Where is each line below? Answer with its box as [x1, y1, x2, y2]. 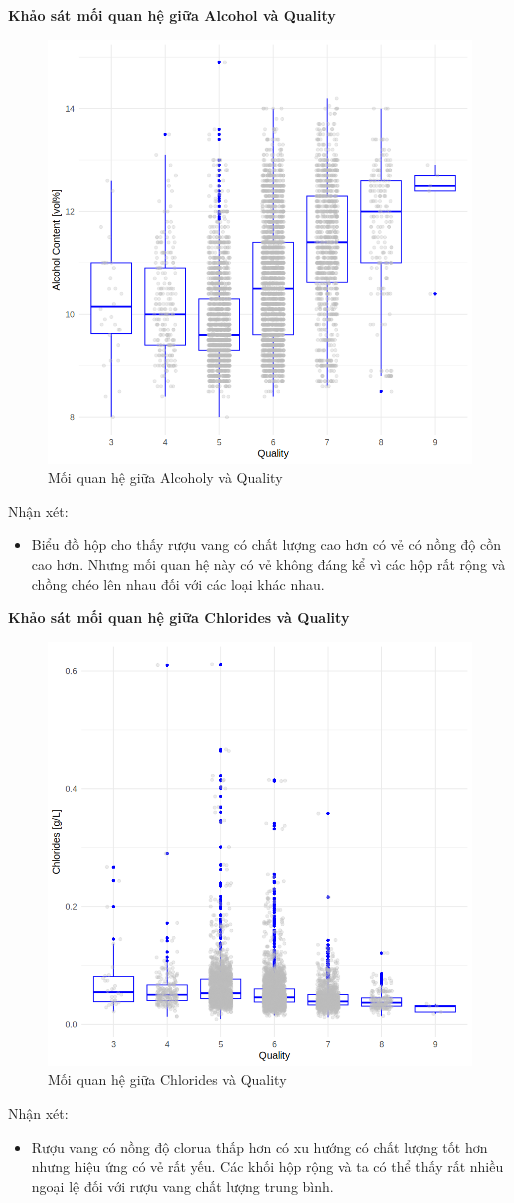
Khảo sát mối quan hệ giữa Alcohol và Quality [8, 5, 336, 25]
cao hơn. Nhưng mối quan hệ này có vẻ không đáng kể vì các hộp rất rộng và [31, 553, 506, 574]
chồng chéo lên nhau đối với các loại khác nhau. [31, 573, 325, 594]
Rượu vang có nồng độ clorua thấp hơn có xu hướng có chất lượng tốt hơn [31, 1136, 488, 1157]
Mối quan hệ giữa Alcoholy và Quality [48, 467, 283, 488]
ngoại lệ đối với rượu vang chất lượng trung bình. [31, 1175, 334, 1196]
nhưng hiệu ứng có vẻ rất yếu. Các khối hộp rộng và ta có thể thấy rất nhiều [31, 1156, 504, 1177]
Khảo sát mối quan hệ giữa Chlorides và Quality [8, 607, 350, 628]
